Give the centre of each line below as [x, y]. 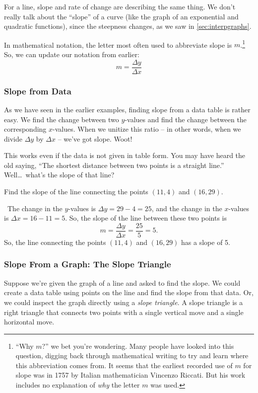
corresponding [25, 129]
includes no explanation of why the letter [78, 385]
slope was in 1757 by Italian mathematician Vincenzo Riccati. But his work [130, 375]
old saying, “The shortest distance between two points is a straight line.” [114, 165]
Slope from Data [38, 91]
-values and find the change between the [186, 119]
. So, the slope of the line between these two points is [146, 218]
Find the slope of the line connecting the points [76, 192]
